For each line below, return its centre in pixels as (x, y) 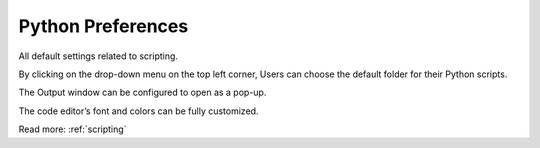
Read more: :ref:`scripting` (72, 129)
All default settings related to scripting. (98, 56)
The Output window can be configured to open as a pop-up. (142, 92)
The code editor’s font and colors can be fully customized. (138, 111)
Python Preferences (103, 26)
